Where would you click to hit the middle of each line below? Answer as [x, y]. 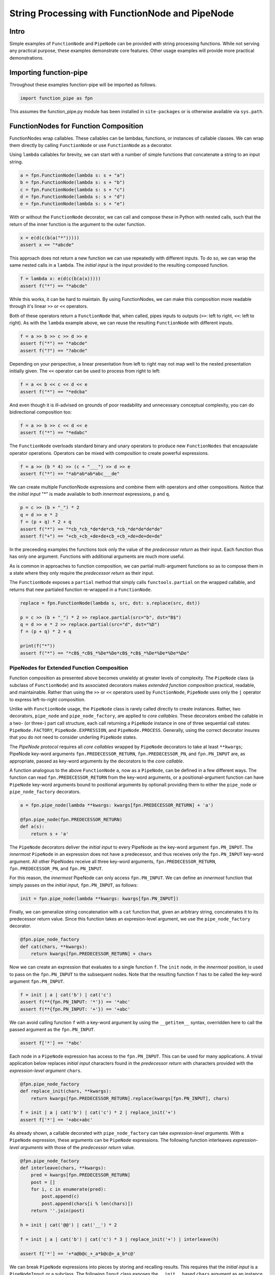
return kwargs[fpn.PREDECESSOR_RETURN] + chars [91, 954]
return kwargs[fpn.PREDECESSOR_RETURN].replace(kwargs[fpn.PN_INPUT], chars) [130, 1098]
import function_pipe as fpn [57, 98]
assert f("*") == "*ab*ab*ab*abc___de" [70, 474]
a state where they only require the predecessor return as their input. [82, 573]
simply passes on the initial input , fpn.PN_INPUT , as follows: [74, 885]
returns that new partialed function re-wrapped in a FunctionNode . [81, 590]
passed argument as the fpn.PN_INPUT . [52, 1030]
